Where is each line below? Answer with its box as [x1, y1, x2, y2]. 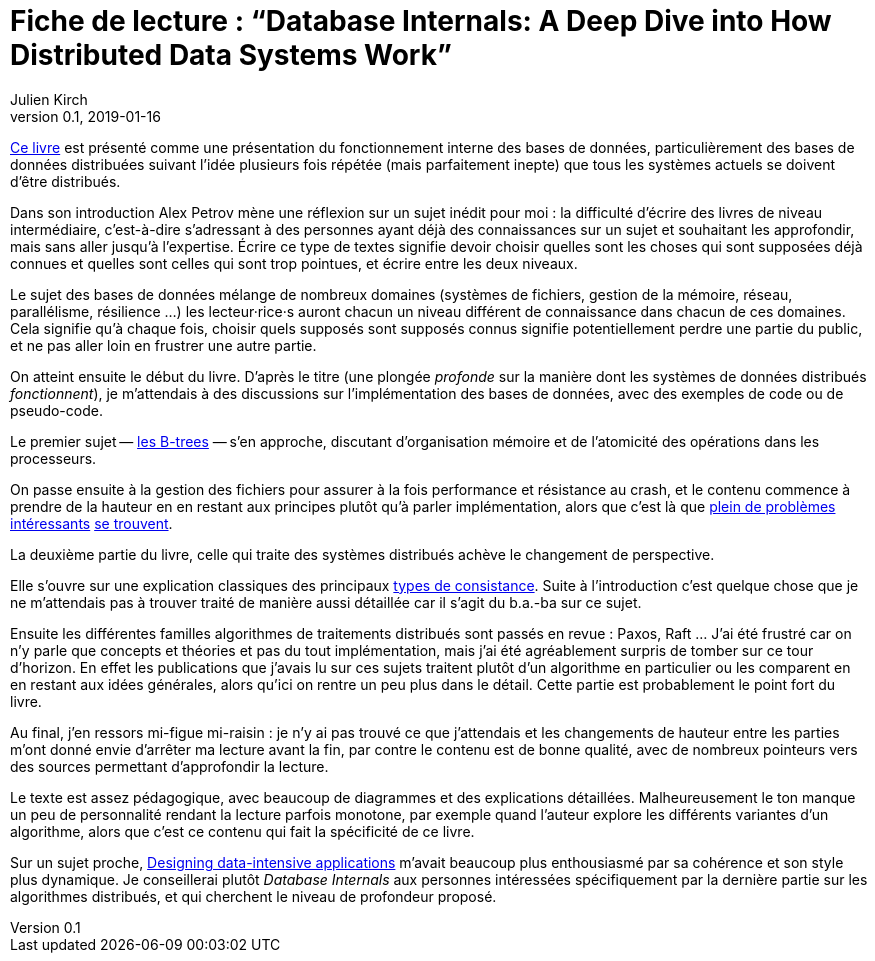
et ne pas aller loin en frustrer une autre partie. [10, 336, 317, 354]
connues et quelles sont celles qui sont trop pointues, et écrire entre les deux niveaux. [10, 254, 578, 272]
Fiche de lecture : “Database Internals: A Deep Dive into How [10, 4, 832, 38]
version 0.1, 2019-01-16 [10, 107, 161, 125]
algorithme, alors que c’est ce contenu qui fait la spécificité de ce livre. [10, 822, 475, 840]
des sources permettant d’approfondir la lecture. [10, 757, 329, 775]
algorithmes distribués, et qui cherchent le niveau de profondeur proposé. [10, 887, 497, 905]
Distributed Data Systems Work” [10, 38, 452, 72]
